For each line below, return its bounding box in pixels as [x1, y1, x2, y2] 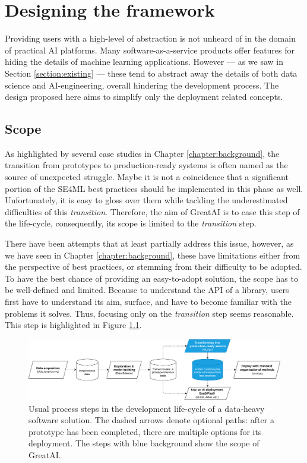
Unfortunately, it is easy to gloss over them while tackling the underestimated [5, 194, 288, 206]
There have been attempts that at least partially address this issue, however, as [5, 237, 294, 250]
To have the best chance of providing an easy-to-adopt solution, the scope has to [5, 272, 298, 284]
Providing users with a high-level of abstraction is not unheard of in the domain [5, 32, 296, 45]
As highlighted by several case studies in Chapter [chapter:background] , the [5, 147, 280, 159]
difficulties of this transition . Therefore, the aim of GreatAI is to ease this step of [5, 205, 300, 218]
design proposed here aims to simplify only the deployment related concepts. [5, 90, 283, 103]
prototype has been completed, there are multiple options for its [29, 425, 262, 437]
